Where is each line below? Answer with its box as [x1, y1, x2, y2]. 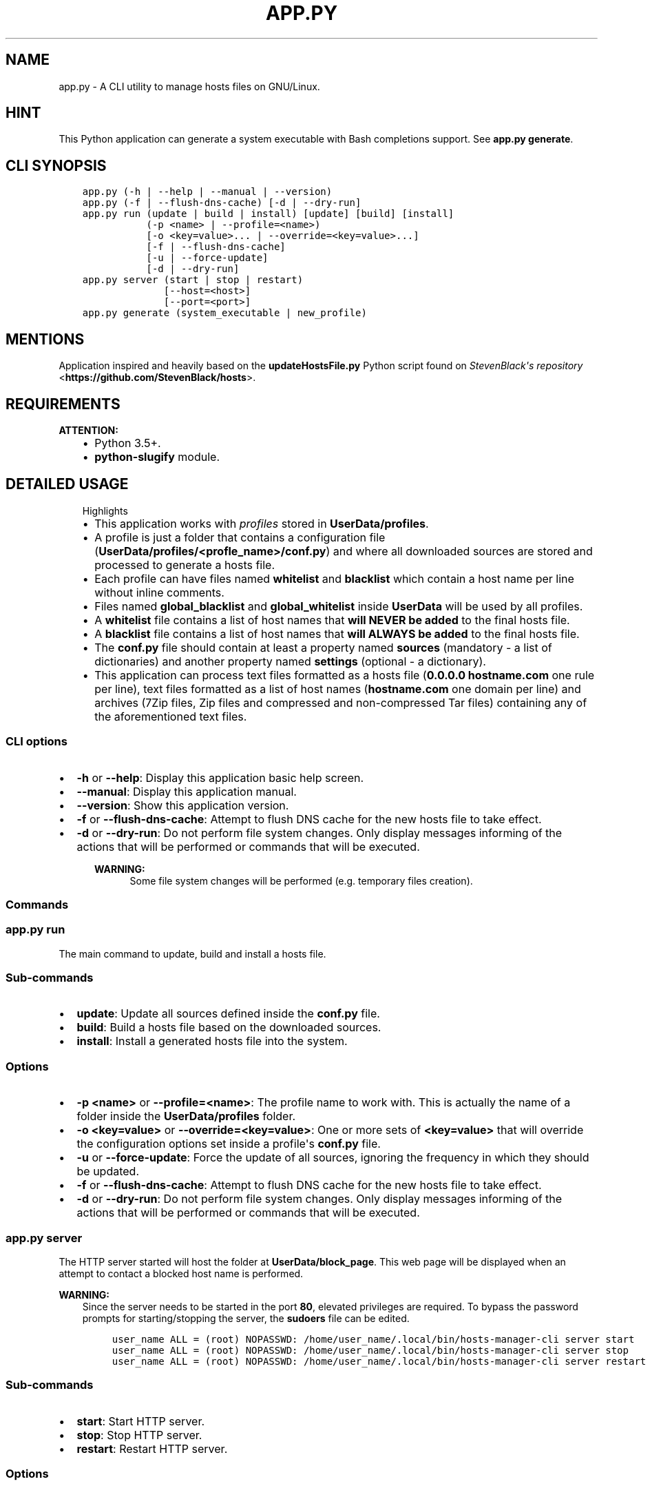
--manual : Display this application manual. [76, 784, 297, 798]
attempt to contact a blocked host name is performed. [59, 1267, 304, 1279]
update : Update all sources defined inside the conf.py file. [76, 1007, 380, 1021]
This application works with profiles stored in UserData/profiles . [94, 516, 429, 530]
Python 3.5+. [94, 435, 161, 450]
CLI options [6, 734, 67, 749]
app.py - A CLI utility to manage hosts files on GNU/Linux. [59, 80, 320, 92]
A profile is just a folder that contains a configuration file [94, 530, 386, 544]
